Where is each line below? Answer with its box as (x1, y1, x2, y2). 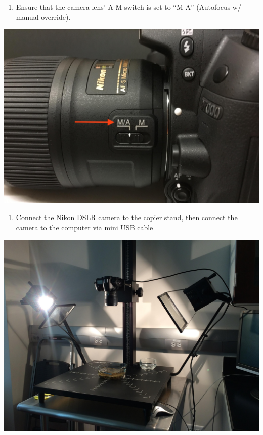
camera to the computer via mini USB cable (16, 222, 153, 232)
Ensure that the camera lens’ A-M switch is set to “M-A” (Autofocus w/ (16, 2, 241, 12)
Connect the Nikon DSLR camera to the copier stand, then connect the (16, 212, 238, 223)
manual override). (16, 11, 71, 22)
